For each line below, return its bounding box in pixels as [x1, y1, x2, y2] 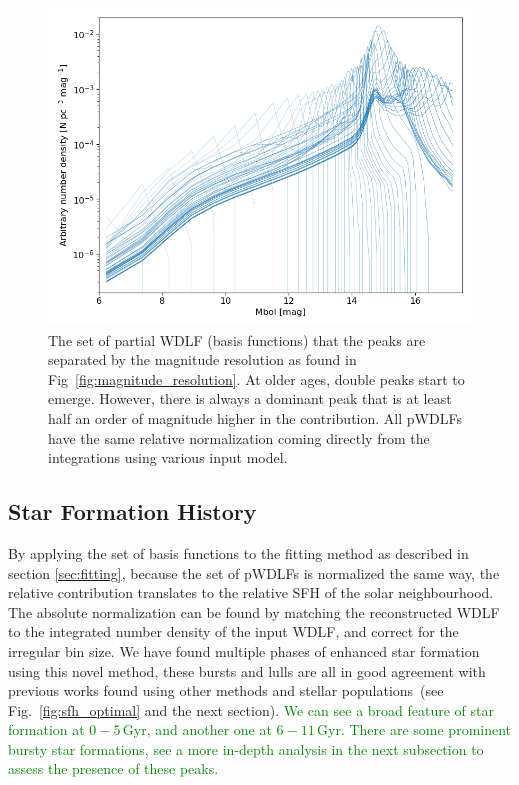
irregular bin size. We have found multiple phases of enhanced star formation [8, 640, 480, 661]
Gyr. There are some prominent [317, 719, 512, 740]
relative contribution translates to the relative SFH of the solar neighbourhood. [8, 582, 494, 603]
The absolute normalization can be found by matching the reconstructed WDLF [8, 601, 500, 622]
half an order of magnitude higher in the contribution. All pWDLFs [48, 407, 462, 428]
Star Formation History [8, 496, 257, 527]
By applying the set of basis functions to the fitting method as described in [8, 542, 469, 563]
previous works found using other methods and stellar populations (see [8, 680, 444, 701]
